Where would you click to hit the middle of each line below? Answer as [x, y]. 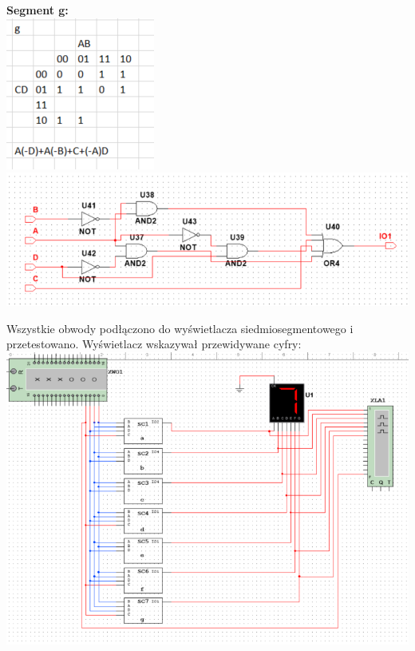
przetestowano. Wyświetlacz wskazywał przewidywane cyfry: [154, 344]
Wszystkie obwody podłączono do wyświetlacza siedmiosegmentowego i [180, 328]
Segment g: [38, 10]
